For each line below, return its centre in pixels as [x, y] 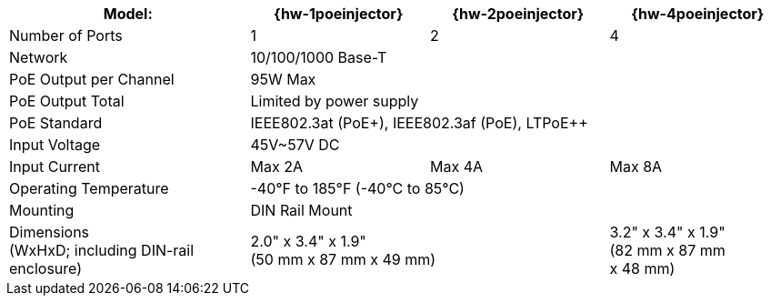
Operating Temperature [89, 188]
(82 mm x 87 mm [667, 250]
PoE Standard [56, 123]
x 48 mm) [642, 268]
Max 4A [457, 167]
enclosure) [46, 268]
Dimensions [50, 232]
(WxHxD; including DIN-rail [102, 250]
